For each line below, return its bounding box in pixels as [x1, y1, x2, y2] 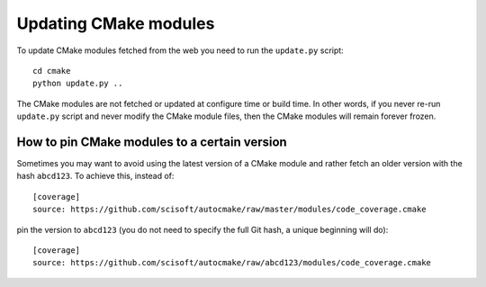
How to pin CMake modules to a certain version [16, 134, 287, 149]
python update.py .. [32, 78, 123, 89]
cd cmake [32, 66, 71, 76]
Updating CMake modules [16, 13, 215, 33]
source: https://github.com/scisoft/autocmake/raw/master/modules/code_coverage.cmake [32, 204, 427, 215]
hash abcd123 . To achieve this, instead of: [16, 171, 175, 182]
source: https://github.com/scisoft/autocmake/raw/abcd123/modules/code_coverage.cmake [32, 257, 432, 268]
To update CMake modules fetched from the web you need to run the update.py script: [16, 45, 344, 56]
